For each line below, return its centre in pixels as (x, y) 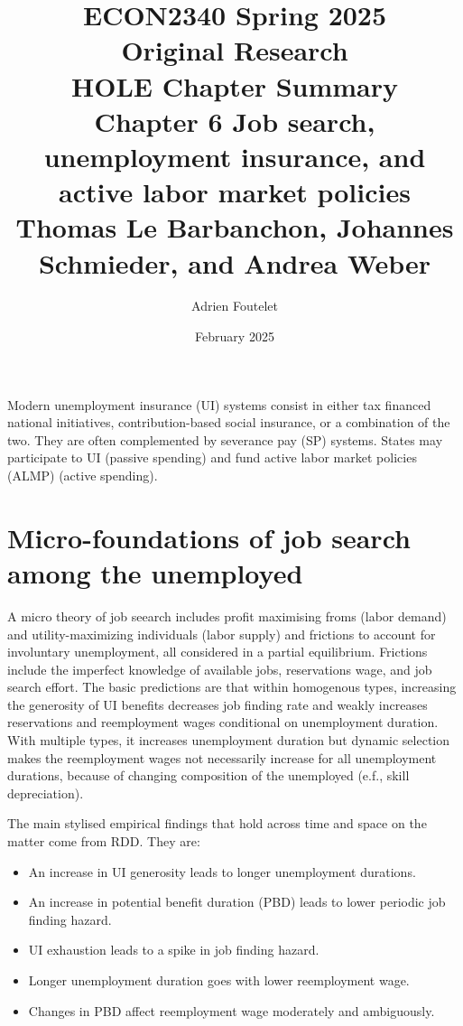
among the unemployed (155, 572)
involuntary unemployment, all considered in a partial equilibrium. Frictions (218, 652)
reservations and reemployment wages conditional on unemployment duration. (223, 722)
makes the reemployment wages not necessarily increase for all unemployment (222, 757)
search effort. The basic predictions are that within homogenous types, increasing (232, 687)
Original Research (235, 50)
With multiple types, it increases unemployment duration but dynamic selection (229, 740)
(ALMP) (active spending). (83, 475)
